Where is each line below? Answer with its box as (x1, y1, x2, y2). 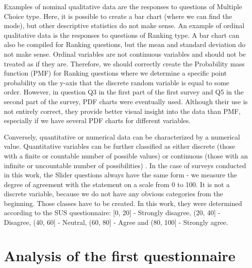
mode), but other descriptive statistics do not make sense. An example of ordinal (4, 20, 245, 31)
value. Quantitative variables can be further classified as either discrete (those (4, 141, 235, 151)
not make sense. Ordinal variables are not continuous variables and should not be (4, 48, 246, 59)
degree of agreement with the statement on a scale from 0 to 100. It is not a (4, 179, 230, 189)
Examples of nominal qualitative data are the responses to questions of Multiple (4, 1, 242, 11)
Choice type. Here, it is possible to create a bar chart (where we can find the (4, 11, 232, 21)
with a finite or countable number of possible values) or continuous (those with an (4, 150, 248, 160)
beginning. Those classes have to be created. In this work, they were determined (4, 198, 242, 208)
